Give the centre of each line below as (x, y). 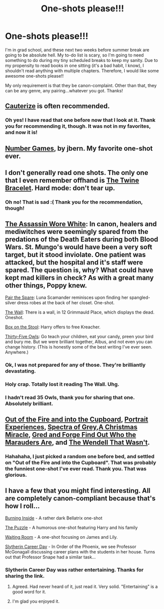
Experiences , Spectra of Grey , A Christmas (71, 427)
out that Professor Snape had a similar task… (50, 557)
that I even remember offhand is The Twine (72, 181)
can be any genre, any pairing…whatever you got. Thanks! (64, 90)
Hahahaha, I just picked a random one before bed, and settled (80, 456)
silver (11, 302)
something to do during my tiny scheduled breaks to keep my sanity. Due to (82, 60)
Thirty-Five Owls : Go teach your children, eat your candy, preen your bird (79, 336)
